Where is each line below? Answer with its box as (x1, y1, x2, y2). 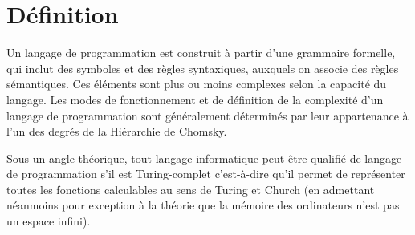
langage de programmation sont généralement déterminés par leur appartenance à (6, 107, 409, 124)
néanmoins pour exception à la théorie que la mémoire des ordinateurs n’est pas (6, 197, 400, 213)
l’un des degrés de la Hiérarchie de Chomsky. (6, 123, 227, 140)
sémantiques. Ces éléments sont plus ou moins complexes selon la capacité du (6, 75, 387, 92)
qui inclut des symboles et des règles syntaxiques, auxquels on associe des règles (6, 59, 399, 76)
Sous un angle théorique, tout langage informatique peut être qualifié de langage (6, 149, 402, 166)
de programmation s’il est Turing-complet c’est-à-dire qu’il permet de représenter (6, 165, 405, 182)
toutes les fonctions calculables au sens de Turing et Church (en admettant (6, 180, 375, 197)
